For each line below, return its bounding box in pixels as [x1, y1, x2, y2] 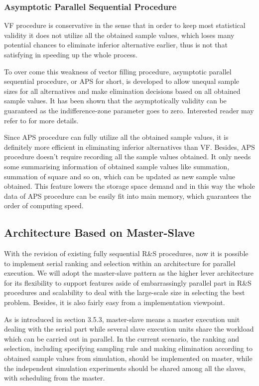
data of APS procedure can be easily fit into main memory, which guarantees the [4, 190, 251, 201]
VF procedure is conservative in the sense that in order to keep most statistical [4, 20, 246, 30]
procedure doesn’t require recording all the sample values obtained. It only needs [4, 151, 251, 162]
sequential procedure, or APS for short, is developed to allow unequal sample [4, 76, 240, 86]
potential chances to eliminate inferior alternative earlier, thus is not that [4, 39, 228, 50]
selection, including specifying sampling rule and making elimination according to [4, 343, 253, 354]
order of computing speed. [4, 200, 84, 211]
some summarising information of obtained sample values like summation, [4, 161, 230, 171]
